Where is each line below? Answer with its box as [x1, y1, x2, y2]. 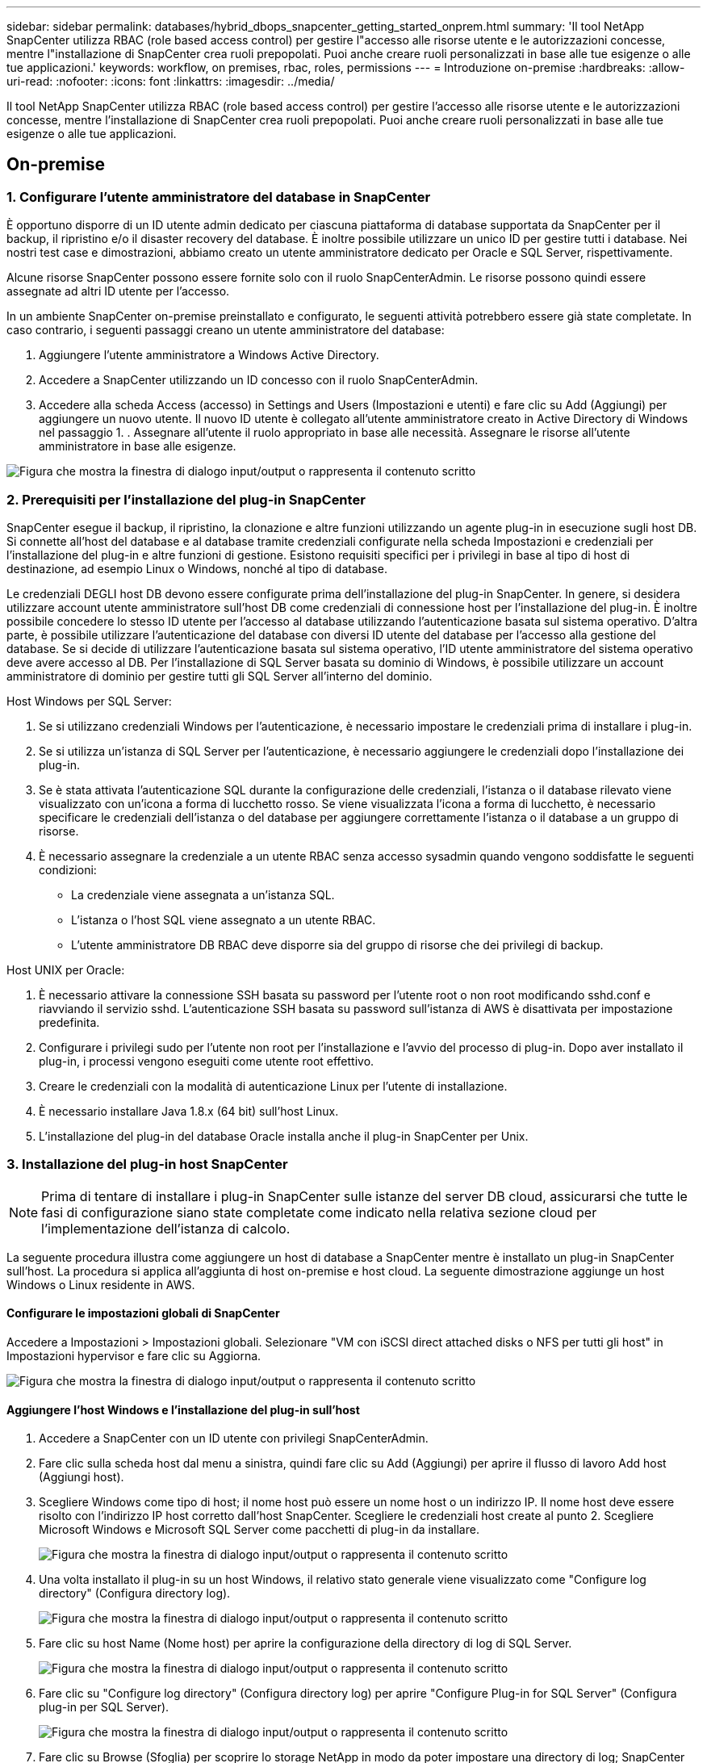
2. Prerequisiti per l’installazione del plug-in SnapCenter [6, 491, 366, 508]
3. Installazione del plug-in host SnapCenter [6, 1156, 288, 1173]
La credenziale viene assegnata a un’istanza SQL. [71, 887, 335, 902]
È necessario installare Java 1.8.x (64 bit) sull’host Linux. [39, 1103, 339, 1118]
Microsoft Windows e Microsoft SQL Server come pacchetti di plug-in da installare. [39, 1522, 479, 1537]
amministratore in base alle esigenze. [39, 439, 236, 454]
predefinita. [39, 1015, 100, 1029]
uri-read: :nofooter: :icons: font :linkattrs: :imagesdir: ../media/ [6, 74, 335, 88]
